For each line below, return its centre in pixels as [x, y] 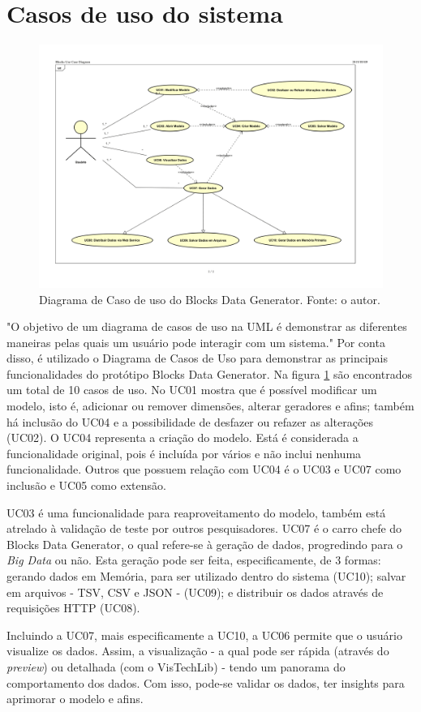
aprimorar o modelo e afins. [75, 699]
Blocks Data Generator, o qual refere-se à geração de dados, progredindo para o [205, 544]
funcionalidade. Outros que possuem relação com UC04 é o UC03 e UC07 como [204, 469]
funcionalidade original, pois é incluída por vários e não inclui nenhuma [184, 453]
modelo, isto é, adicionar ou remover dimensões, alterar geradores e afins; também [210, 406]
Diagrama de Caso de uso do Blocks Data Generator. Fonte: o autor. [210, 299]
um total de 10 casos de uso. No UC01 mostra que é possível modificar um [192, 390]
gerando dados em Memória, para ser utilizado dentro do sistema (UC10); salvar [206, 576]
